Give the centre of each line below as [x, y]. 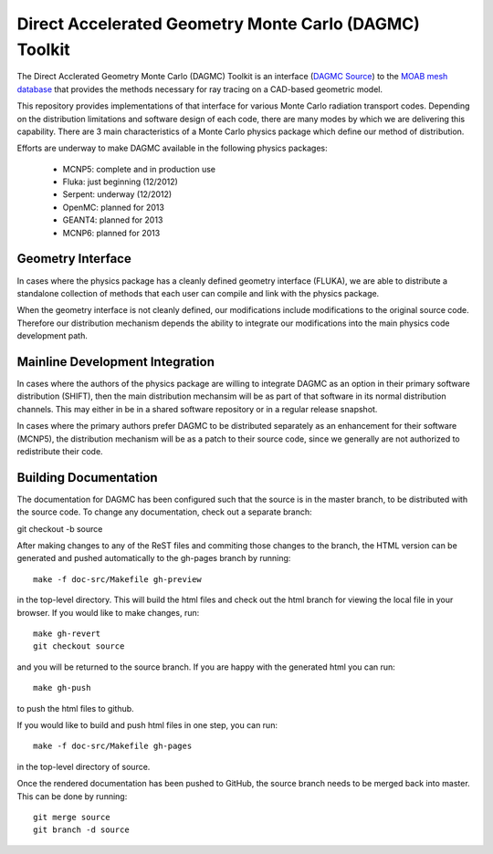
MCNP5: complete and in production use [139, 169]
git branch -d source [81, 830]
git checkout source [79, 646]
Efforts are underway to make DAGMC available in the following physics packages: [172, 148]
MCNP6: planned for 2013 [111, 233]
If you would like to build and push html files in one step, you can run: [147, 724]
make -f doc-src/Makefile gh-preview [118, 579]
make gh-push [62, 688]
